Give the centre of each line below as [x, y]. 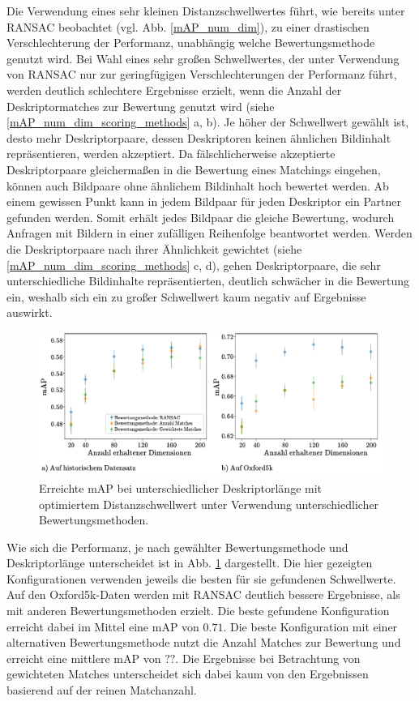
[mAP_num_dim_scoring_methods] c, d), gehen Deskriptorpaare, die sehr [194, 265]
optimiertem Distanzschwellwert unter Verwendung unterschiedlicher [209, 504]
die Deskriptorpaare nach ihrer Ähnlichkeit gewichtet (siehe [154, 248]
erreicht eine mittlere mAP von [84, 658]
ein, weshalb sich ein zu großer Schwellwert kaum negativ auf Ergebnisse [186, 296]
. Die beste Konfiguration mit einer [310, 626]
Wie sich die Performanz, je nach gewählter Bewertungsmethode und [177, 547]
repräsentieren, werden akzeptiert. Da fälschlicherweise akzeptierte [171, 154]
